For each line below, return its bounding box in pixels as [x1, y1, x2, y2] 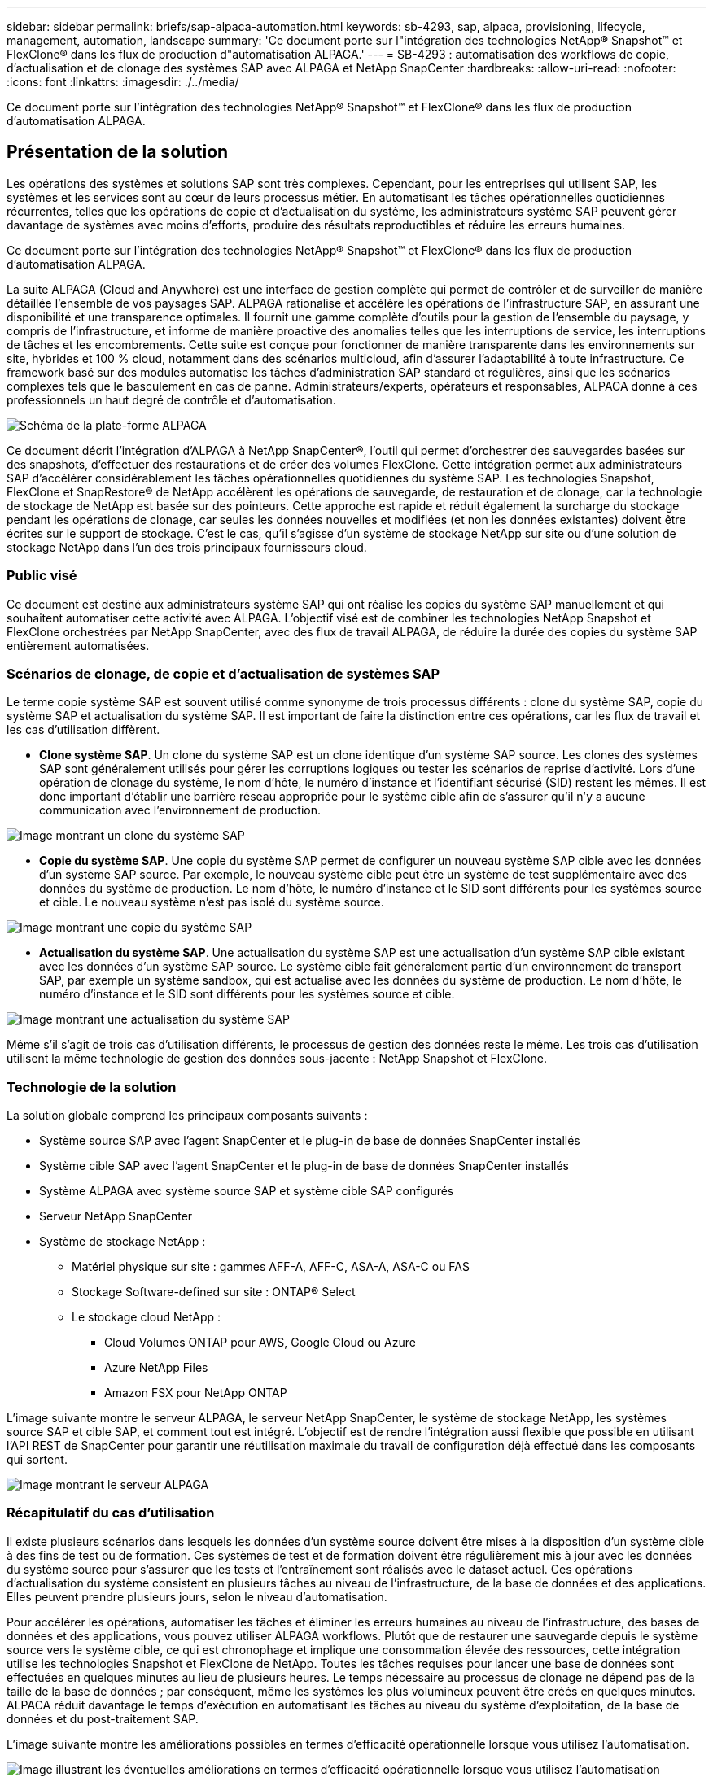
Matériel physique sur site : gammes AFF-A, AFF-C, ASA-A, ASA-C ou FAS [72, 1260, 470, 1274]
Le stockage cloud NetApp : [72, 1310, 221, 1325]
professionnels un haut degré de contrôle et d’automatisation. [7, 392, 336, 407]
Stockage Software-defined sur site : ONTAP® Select [72, 1285, 356, 1299]
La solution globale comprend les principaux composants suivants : [7, 1108, 368, 1123]
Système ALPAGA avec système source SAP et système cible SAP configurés [39, 1184, 454, 1198]
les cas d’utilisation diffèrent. [7, 723, 160, 737]
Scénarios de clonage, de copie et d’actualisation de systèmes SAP [7, 665, 440, 682]
